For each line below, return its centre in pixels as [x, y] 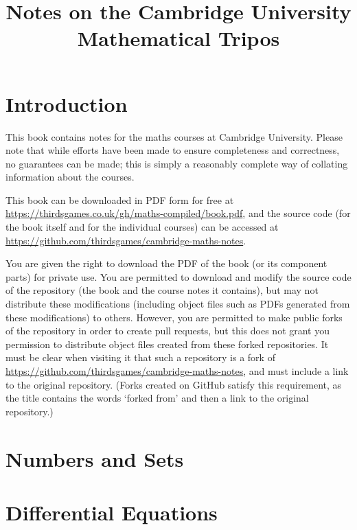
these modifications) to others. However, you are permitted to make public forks [174, 317]
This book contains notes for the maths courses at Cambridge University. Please [174, 136]
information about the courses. [70, 177]
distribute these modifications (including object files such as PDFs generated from [178, 304]
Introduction [67, 103]
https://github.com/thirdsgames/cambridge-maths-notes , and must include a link [177, 371]
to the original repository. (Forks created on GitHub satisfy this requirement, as [174, 384]
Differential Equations [112, 512]
